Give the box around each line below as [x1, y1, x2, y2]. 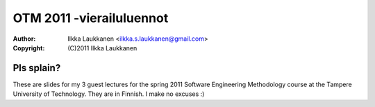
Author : [12, 35, 36, 43]
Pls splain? [12, 62, 61, 74]
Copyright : [12, 43, 45, 52]
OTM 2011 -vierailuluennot [12, 10, 169, 26]
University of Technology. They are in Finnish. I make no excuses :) [12, 90, 205, 98]
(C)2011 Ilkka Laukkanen [67, 43, 137, 52]
